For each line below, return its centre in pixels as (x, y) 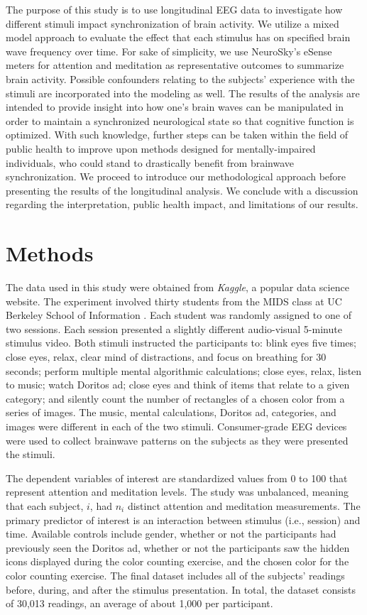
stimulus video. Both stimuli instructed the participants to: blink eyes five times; (181, 343)
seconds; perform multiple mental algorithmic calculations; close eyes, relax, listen (184, 370)
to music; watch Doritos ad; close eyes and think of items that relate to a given (178, 385)
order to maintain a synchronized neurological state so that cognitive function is (180, 120)
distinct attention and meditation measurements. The (244, 505)
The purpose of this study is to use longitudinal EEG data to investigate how (174, 9)
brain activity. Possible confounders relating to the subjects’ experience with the (180, 78)
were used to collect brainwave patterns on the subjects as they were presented (177, 440)
